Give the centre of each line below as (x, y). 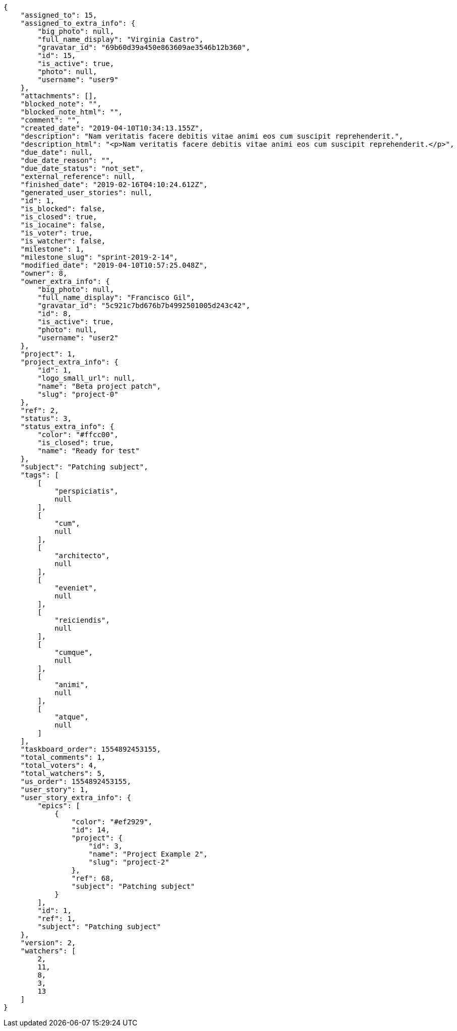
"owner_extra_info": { (65, 281)
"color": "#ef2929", (112, 822)
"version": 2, (48, 943)
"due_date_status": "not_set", (82, 168)
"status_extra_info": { (67, 427)
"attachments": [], (59, 96)
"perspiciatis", (87, 491)
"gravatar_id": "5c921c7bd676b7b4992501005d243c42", (144, 306)
